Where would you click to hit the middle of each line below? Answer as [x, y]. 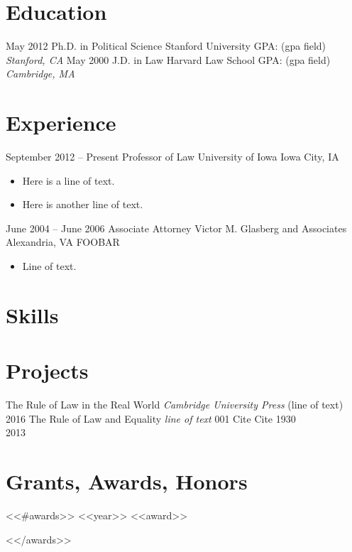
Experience [61, 123]
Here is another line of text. [83, 204]
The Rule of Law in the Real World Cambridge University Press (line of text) [175, 405]
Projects [47, 370]
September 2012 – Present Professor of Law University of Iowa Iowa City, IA [172, 157]
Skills [32, 314]
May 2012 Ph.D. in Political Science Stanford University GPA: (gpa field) [166, 46]
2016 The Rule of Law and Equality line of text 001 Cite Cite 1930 [151, 418]
